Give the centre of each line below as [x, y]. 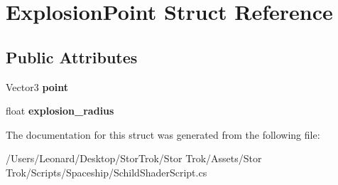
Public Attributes [72, 57]
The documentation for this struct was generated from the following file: [163, 134]
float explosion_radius [60, 111]
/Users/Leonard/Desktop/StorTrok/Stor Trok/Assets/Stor [134, 158]
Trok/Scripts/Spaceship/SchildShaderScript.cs [107, 172]
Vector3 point [37, 86]
